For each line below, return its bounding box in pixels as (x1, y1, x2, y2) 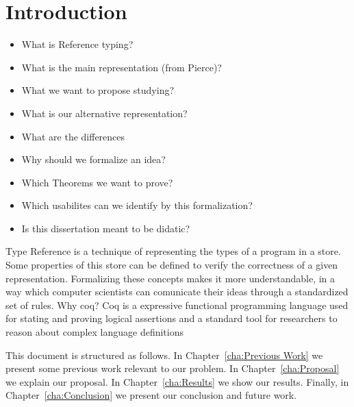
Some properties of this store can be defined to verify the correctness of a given (5, 258, 338, 272)
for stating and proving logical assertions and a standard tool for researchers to (5, 311, 338, 325)
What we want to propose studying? (21, 83, 175, 97)
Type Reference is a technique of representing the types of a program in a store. (5, 244, 341, 258)
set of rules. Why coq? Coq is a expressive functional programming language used (5, 297, 349, 312)
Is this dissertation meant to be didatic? (21, 221, 190, 235)
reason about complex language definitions (5, 325, 184, 339)
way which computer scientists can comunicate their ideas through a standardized (5, 284, 349, 299)
